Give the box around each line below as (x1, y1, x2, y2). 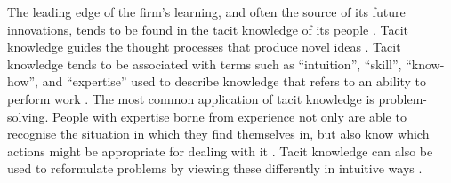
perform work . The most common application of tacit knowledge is (7, 89, 374, 107)
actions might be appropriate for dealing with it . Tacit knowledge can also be (7, 141, 433, 160)
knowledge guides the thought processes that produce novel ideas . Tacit (7, 37, 401, 56)
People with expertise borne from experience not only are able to (52, 107, 407, 125)
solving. (7, 107, 49, 125)
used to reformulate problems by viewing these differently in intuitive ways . (7, 159, 423, 178)
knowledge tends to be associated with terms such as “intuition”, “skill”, (7, 54, 402, 73)
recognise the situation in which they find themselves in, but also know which (7, 124, 430, 143)
